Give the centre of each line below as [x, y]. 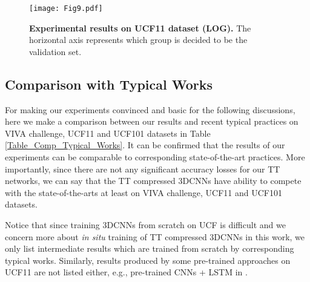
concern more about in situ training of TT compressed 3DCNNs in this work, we [155, 236]
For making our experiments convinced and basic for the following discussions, [150, 109]
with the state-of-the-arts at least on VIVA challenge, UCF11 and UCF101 [143, 192]
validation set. [55, 51]
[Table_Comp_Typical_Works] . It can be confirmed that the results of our [145, 145]
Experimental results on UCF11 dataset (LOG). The [140, 28]
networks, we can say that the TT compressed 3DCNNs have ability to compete [153, 181]
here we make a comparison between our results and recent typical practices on [152, 121]
